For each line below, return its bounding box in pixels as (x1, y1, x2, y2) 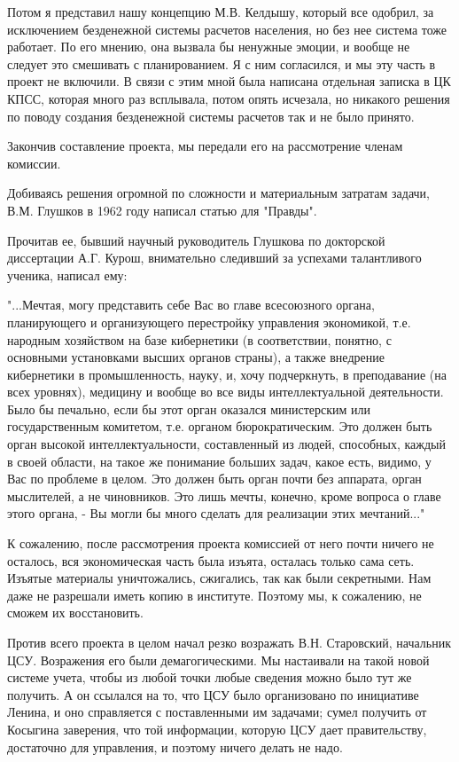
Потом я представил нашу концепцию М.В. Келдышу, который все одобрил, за (7, 3, 434, 20)
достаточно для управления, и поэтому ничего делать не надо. (7, 737, 343, 756)
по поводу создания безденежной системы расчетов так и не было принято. (7, 106, 415, 125)
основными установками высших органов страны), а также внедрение (7, 348, 385, 366)
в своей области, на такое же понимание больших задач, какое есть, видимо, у (7, 452, 432, 470)
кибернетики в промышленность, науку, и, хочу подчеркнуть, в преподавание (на (7, 365, 447, 383)
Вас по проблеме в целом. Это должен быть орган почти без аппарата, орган (7, 469, 422, 488)
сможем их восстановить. (7, 603, 144, 622)
